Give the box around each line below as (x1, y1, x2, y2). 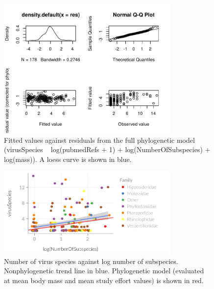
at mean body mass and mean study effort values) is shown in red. (4, 275, 204, 285)
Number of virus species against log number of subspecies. (4, 256, 178, 266)
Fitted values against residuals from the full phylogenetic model (4, 134, 195, 145)
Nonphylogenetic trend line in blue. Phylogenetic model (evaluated (4, 265, 204, 276)
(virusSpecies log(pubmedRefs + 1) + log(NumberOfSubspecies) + (4, 144, 211, 155)
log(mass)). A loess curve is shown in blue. (4, 154, 132, 164)
